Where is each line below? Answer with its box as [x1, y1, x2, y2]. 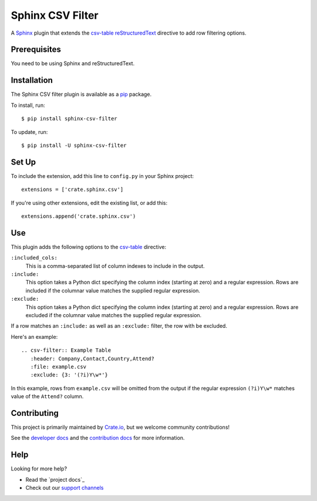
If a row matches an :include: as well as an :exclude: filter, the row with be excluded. [11, 322, 227, 329]
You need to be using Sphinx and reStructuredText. [11, 60, 135, 67]
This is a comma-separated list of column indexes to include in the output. [25, 262, 205, 270]
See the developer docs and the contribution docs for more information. [11, 435, 185, 442]
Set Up [11, 157, 36, 167]
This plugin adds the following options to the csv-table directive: [11, 243, 167, 250]
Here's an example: [11, 333, 58, 340]
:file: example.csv [30, 363, 87, 370]
